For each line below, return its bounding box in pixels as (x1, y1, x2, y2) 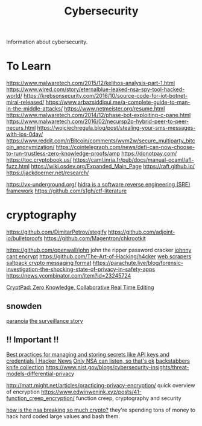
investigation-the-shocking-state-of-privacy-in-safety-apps (6, 265, 156, 273)
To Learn (6, 59, 51, 73)
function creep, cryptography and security (76, 394, 182, 402)
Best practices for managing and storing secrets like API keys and (6, 351, 170, 358)
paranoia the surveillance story (6, 317, 83, 324)
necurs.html (6, 124, 36, 132)
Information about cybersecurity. (6, 38, 88, 46)
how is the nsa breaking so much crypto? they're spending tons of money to (6, 406, 196, 413)
